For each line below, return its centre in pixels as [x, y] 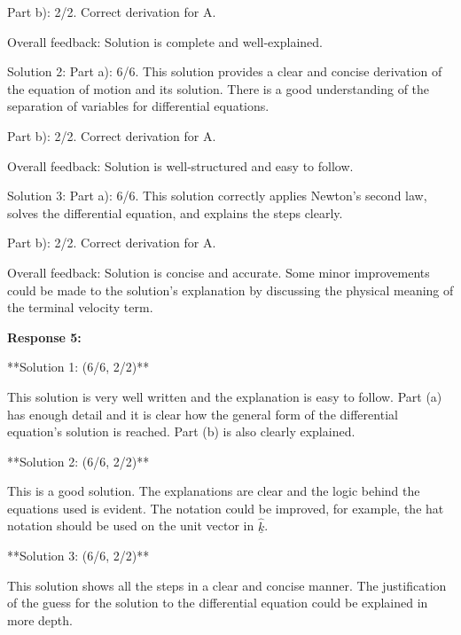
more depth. [40, 620]
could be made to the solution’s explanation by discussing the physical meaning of [230, 290]
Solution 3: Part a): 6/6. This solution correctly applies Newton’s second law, [217, 196]
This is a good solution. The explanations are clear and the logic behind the [214, 491]
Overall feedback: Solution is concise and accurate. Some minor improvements [219, 272]
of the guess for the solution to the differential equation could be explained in [218, 603]
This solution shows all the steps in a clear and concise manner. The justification [227, 585]
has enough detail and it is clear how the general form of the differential [203, 414]
